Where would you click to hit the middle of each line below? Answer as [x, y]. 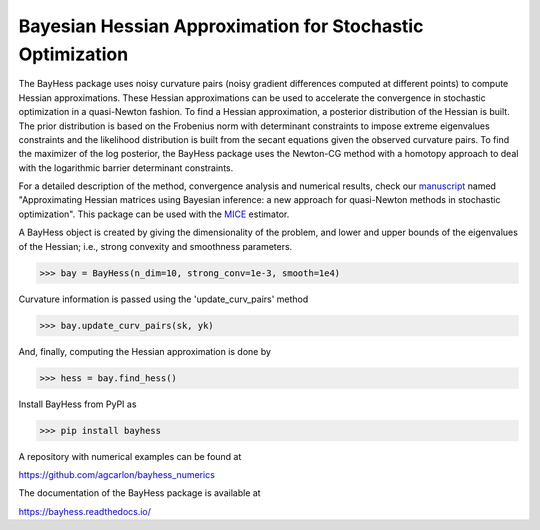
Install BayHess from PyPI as [77, 404]
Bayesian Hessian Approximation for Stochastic [221, 26]
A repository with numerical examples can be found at [130, 456]
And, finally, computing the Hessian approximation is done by [145, 351]
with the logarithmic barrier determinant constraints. [126, 167]
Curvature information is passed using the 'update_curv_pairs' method [163, 299]
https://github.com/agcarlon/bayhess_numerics [116, 474]
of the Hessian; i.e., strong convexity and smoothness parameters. [155, 246]
